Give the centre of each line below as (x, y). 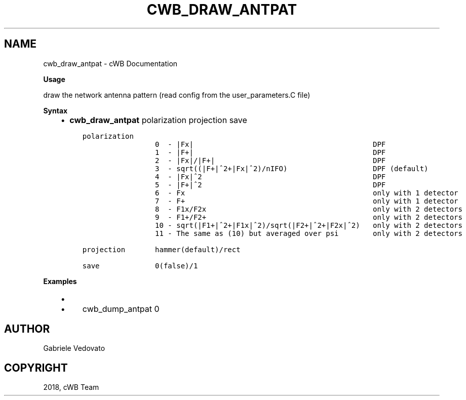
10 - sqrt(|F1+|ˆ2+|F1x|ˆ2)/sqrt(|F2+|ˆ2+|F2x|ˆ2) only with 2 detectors (309, 225)
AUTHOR (27, 329)
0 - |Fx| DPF (270, 144)
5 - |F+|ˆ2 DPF (270, 185)
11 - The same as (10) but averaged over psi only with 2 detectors (309, 233)
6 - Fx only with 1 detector (307, 193)
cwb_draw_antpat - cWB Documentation (110, 63)
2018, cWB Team (71, 387)
